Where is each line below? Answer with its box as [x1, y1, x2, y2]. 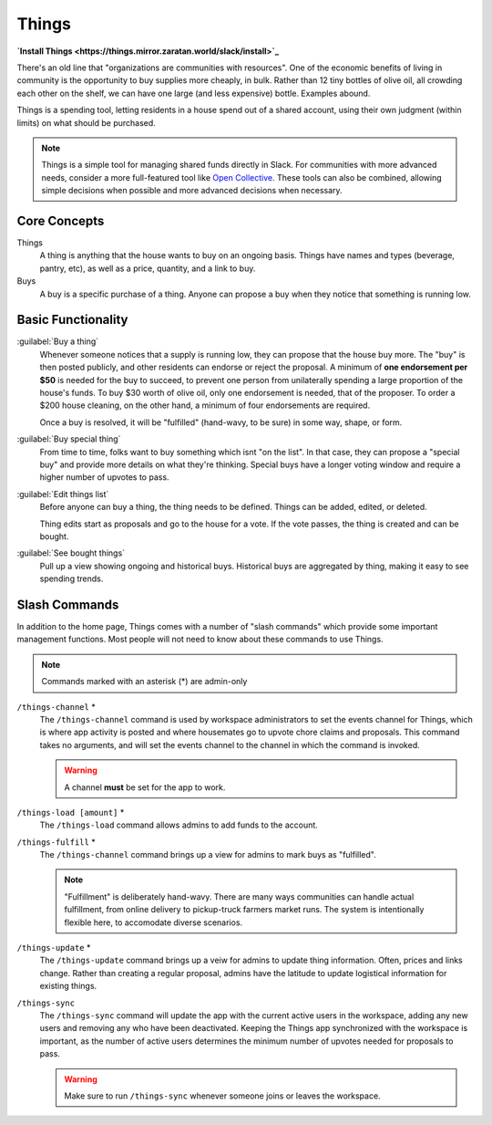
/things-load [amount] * [16, 807, 125, 818]
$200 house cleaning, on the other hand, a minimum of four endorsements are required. [39, 400, 371, 411]
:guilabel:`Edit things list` [16, 488, 109, 499]
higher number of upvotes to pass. [39, 472, 169, 483]
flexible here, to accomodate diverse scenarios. [64, 917, 243, 928]
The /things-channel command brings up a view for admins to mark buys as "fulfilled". [39, 849, 377, 860]
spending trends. [39, 573, 104, 584]
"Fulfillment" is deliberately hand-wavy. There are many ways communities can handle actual [64, 891, 415, 902]
